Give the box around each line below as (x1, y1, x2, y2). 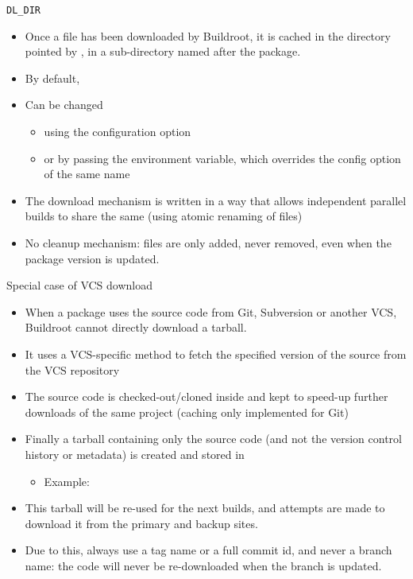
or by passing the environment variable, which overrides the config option (44, 150, 401, 166)
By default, (25, 69, 80, 86)
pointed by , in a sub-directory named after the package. (25, 43, 301, 60)
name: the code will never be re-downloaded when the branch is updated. (25, 557, 382, 573)
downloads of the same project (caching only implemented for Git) (25, 403, 349, 420)
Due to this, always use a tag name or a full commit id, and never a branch (25, 542, 392, 558)
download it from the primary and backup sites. (25, 515, 258, 531)
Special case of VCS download (6, 277, 153, 293)
